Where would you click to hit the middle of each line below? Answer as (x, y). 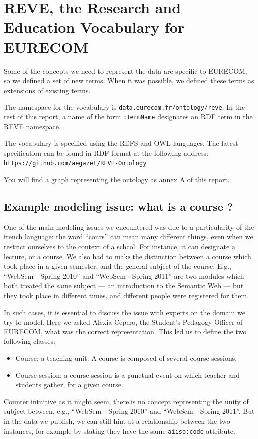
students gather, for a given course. (69, 384)
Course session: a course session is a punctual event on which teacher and (128, 375)
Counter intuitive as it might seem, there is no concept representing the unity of (126, 401)
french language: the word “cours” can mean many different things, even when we (129, 237)
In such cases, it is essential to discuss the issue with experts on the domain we (125, 312)
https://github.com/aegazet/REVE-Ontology (75, 164)
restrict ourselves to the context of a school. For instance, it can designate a (120, 247)
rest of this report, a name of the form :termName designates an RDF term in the (128, 116)
